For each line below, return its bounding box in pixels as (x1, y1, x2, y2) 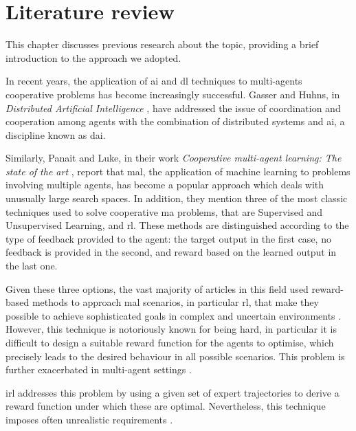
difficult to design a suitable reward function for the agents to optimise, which (5, 335, 334, 349)
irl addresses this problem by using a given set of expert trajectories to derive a (5, 385, 340, 399)
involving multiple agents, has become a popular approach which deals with (5, 177, 324, 192)
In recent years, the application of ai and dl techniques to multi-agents (5, 74, 302, 88)
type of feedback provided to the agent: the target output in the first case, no (5, 231, 331, 245)
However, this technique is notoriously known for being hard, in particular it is (5, 322, 337, 336)
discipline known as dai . (5, 127, 106, 142)
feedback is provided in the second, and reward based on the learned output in (5, 245, 337, 259)
